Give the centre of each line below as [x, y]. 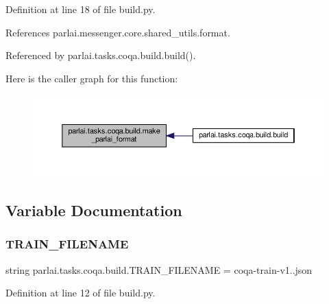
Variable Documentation [94, 210]
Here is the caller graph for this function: [92, 78]
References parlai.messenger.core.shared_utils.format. [118, 32]
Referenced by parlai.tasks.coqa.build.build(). [101, 55]
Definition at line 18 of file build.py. [81, 9]
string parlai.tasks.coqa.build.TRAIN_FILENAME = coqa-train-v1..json [159, 269]
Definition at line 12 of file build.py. [81, 293]
